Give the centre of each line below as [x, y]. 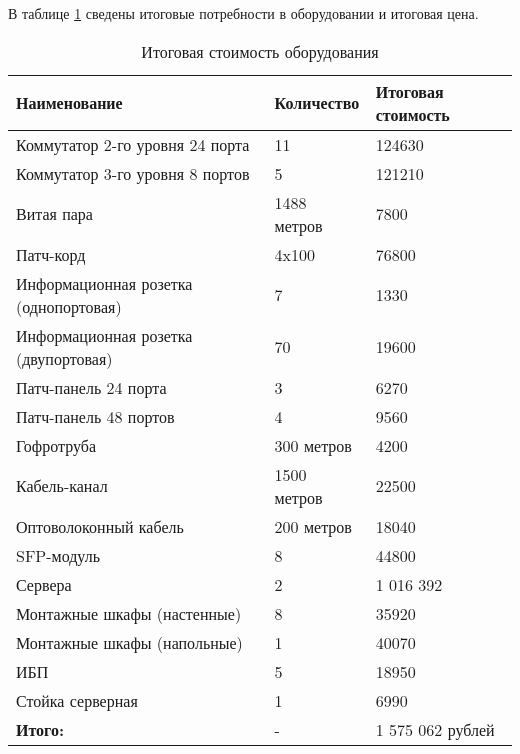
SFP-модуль [58, 555]
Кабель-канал [62, 486]
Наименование [69, 103]
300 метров [313, 445]
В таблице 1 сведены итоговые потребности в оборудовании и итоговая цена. [243, 13]
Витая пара [54, 214]
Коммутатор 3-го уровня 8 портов [133, 173]
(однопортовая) [69, 306]
